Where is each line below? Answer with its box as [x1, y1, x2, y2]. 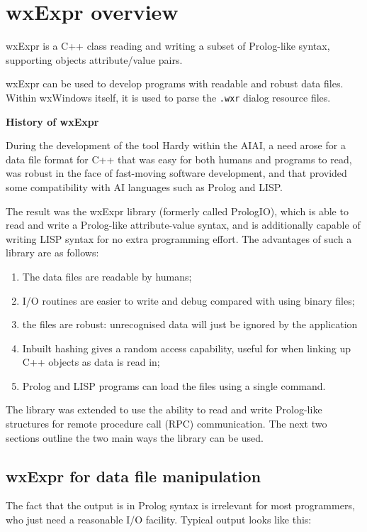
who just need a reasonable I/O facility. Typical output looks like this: [6, 512, 312, 527]
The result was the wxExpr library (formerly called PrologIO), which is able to [6, 203, 349, 218]
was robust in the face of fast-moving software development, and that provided [6, 165, 347, 180]
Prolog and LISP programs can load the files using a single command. [22, 378, 326, 393]
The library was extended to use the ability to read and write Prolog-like [6, 402, 322, 417]
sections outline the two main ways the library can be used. [6, 430, 264, 445]
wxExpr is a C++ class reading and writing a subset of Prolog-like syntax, [6, 38, 330, 53]
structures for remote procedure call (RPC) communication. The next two [6, 416, 327, 431]
